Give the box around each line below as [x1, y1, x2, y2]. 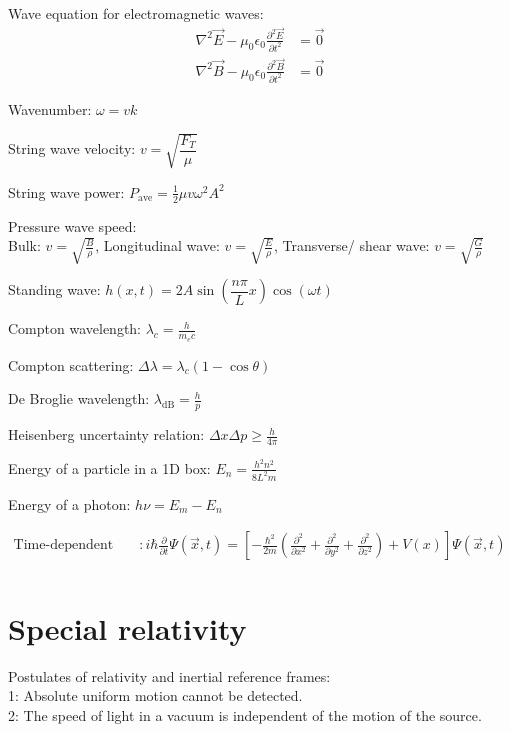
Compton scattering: [8, 354, 134, 375]
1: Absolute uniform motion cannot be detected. [8, 685, 303, 706]
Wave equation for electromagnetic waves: [8, 3, 264, 23]
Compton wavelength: [8, 318, 141, 339]
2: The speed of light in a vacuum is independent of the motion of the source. [8, 704, 482, 725]
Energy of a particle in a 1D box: [8, 457, 211, 478]
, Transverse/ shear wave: [274, 235, 430, 256]
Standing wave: [8, 279, 101, 300]
